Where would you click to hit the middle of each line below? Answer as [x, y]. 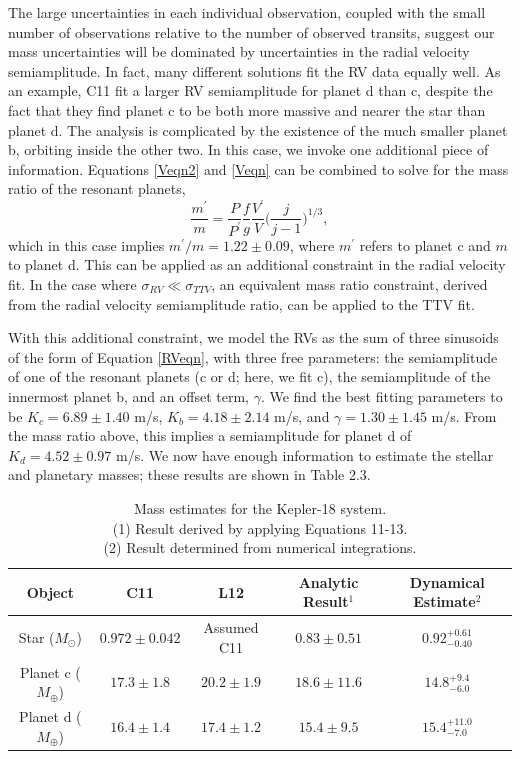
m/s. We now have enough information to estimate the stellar [305, 454]
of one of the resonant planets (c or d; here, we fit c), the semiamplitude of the [249, 376]
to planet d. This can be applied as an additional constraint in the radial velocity [257, 264]
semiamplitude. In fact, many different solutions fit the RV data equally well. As [254, 70]
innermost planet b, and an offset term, [128, 396]
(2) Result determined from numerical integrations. [260, 547]
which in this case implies [86, 244]
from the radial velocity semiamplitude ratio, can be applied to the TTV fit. [241, 303]
